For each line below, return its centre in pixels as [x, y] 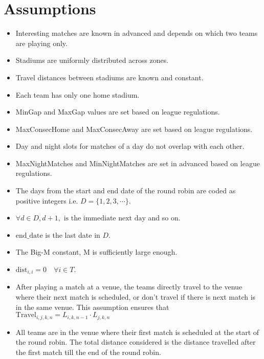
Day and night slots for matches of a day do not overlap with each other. [130, 146]
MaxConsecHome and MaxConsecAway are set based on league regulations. [134, 129]
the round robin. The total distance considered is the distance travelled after [136, 342]
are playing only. [41, 43]
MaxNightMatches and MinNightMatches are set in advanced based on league [138, 163]
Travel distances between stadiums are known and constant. [109, 77]
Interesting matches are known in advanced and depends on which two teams [137, 33]
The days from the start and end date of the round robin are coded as [126, 190]
